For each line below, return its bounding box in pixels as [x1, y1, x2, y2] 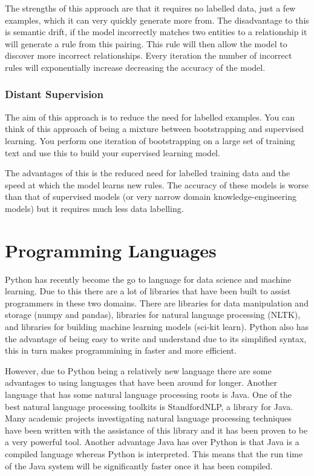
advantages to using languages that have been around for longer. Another [5, 376, 277, 389]
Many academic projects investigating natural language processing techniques [5, 412, 292, 425]
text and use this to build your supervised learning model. [5, 146, 220, 159]
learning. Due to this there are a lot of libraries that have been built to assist [5, 285, 291, 297]
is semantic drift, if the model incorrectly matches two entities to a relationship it [5, 25, 307, 38]
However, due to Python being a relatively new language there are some [5, 364, 272, 377]
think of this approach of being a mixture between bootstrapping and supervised [5, 122, 304, 135]
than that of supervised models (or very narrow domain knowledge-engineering [5, 190, 296, 203]
